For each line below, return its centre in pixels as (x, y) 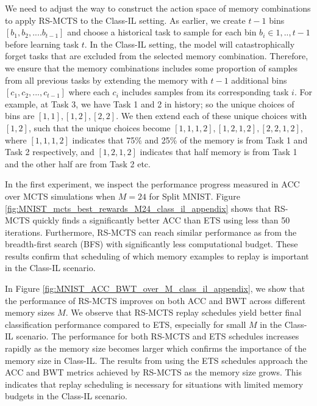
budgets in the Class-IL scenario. (66, 396)
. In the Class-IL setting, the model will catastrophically (190, 44)
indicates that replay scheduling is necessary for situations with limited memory (154, 384)
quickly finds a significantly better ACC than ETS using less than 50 (161, 220)
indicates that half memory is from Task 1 (219, 152)
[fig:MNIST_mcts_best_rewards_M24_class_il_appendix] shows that (138, 208)
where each (89, 92)
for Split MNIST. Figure (194, 196)
